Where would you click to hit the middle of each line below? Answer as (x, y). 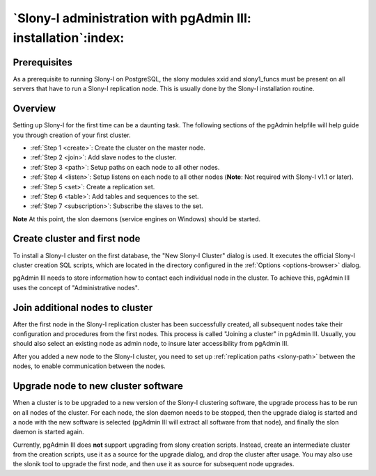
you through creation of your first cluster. (72, 135)
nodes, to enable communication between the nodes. (89, 366)
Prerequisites (42, 62)
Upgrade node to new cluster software (98, 386)
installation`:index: (69, 38)
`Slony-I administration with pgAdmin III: (132, 18)
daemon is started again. (48, 432)
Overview (34, 109)
